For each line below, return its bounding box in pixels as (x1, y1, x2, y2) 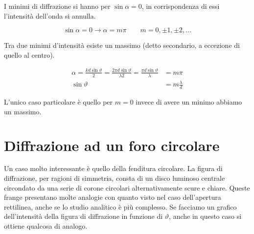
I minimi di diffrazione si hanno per (4, 1, 111, 11)
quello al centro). (4, 49, 55, 60)
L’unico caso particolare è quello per (4, 97, 113, 107)
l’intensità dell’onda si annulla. (4, 10, 96, 21)
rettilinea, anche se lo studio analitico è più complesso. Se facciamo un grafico (4, 201, 237, 212)
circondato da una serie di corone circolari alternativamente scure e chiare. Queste (4, 182, 250, 192)
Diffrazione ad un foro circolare (4, 135, 220, 155)
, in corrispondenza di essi (141, 1, 220, 11)
